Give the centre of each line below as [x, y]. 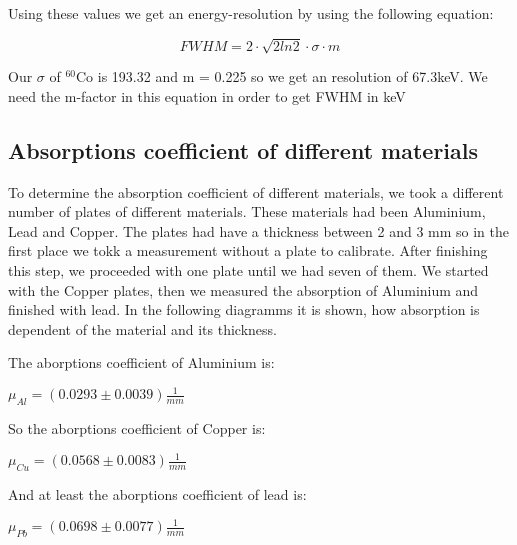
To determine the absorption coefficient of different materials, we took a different [256, 191]
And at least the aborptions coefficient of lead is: [157, 494]
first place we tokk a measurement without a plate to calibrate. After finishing [248, 250]
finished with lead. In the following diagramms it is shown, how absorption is [244, 309]
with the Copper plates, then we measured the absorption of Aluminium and [243, 289]
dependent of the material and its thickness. [142, 328]
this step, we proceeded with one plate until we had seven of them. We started [248, 269]
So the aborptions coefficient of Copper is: [137, 428]
